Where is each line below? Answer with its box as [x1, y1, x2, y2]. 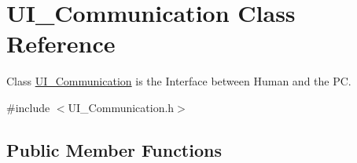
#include [6, 99, 50, 115]
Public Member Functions [6, 137, 222, 161]
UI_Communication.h [68, 99, 175, 115]
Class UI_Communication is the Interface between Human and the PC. [6, 73, 351, 89]
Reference [6, 27, 116, 60]
